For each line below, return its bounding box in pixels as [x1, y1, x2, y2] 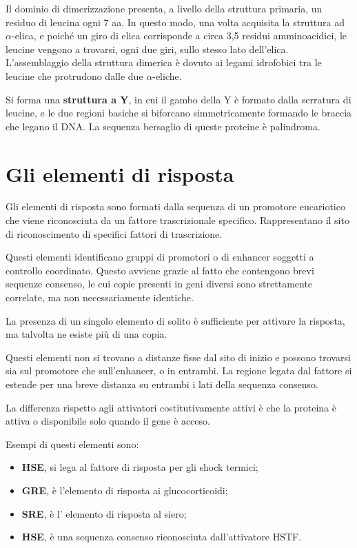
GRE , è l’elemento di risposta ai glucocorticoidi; [21, 483, 228, 497]
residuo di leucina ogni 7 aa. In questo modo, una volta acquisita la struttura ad [6, 14, 345, 29]
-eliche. [152, 68, 182, 83]
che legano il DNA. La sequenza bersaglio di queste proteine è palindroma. [6, 119, 320, 133]
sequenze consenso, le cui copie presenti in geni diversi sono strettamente [6, 276, 313, 291]
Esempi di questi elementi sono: [6, 436, 139, 451]
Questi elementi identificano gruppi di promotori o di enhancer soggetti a [6, 250, 314, 264]
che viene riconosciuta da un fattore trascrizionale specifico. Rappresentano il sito [6, 213, 349, 227]
